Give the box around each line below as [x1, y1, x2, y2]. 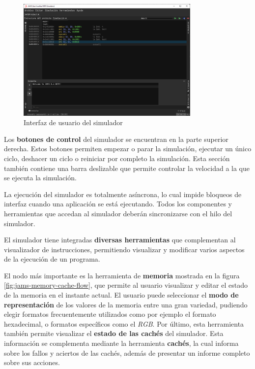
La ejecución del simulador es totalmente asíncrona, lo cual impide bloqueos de [4, 189, 242, 199]
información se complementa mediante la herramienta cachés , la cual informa [4, 338, 239, 348]
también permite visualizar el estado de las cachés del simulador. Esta [4, 328, 224, 338]
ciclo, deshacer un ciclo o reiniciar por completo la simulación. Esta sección [4, 153, 230, 163]
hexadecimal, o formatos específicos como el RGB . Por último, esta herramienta [4, 318, 244, 329]
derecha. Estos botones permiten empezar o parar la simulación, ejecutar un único [4, 143, 252, 154]
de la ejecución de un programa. [4, 254, 100, 264]
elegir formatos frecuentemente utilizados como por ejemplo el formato [4, 309, 216, 319]
